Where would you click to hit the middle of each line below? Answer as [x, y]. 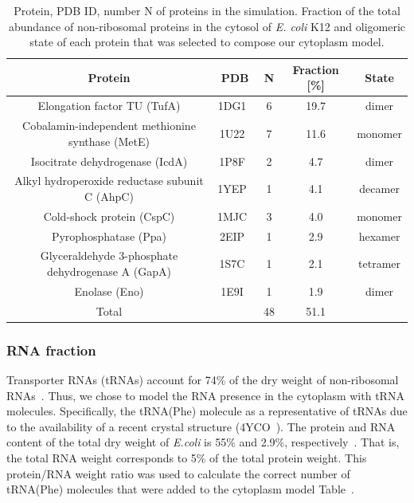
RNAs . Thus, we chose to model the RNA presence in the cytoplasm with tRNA [205, 395]
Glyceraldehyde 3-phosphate [109, 255]
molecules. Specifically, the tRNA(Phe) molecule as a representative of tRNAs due [207, 411]
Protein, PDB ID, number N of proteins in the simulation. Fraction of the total [207, 10]
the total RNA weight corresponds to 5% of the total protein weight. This [187, 458]
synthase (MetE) [109, 141]
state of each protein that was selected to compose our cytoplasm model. [207, 42]
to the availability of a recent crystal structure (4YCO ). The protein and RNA [201, 426]
